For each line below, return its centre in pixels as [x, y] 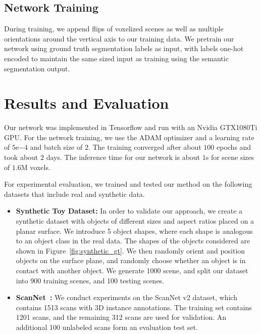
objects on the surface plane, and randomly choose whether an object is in [131, 260]
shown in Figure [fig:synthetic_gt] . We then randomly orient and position [130, 250]
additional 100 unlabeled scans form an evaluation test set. [107, 327]
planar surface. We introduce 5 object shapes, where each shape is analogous [134, 231]
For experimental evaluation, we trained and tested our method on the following [128, 184]
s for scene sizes [230, 157]
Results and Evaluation [87, 103]
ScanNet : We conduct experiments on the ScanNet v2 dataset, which [126, 297]
